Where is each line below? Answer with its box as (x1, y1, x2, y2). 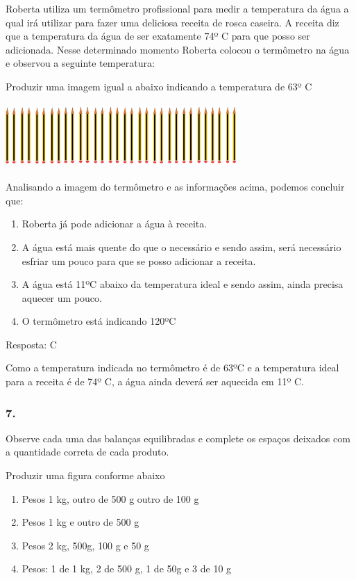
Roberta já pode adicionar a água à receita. (22, 216, 207, 231)
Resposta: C (6, 337, 57, 351)
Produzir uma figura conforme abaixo (6, 468, 165, 483)
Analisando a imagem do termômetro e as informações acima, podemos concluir (6, 179, 345, 194)
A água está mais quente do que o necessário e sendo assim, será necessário (22, 239, 341, 254)
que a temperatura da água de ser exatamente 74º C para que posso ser (6, 29, 310, 43)
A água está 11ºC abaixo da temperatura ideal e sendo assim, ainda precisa (22, 277, 344, 291)
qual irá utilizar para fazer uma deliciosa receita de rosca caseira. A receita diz (6, 15, 339, 29)
